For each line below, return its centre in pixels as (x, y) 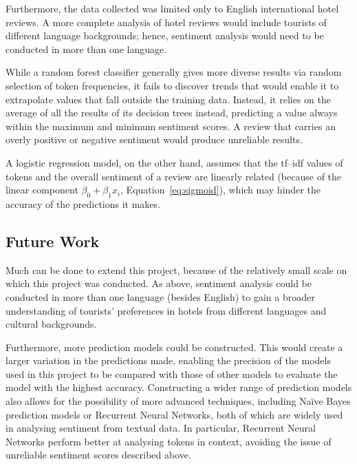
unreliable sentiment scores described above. (98, 455)
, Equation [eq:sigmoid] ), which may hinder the (220, 190)
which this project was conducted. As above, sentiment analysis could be (159, 283)
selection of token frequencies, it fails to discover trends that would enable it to (172, 85)
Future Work (53, 241)
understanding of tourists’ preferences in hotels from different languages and (166, 310)
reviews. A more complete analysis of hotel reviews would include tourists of (166, 22)
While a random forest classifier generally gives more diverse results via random (174, 72)
